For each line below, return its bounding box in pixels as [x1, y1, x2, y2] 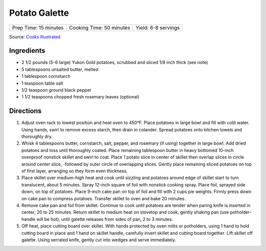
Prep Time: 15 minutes [12, 24, 64, 31]
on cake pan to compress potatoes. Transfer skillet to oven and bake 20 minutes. [21, 195, 186, 201]
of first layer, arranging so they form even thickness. [21, 168, 128, 174]
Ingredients [9, 47, 45, 55]
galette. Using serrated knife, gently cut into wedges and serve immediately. [21, 237, 176, 243]
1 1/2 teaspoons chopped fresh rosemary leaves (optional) [21, 94, 140, 100]
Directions [9, 107, 42, 115]
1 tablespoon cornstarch [21, 73, 71, 79]
